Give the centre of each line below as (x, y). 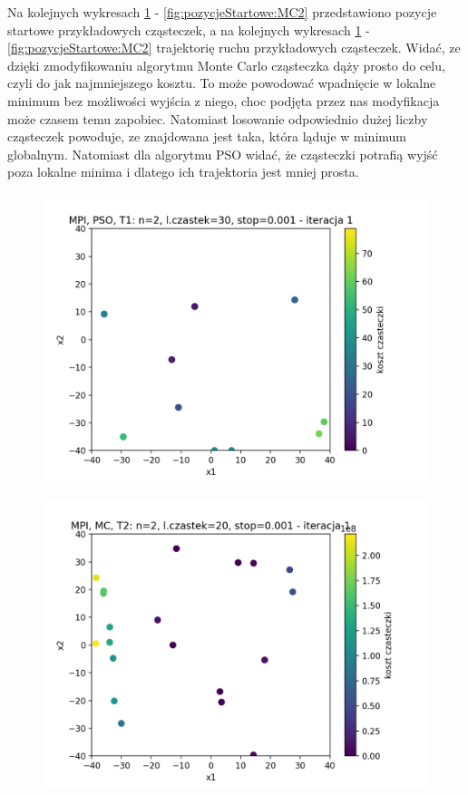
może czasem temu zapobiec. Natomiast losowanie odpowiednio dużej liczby (218, 118)
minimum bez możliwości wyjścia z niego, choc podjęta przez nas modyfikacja (224, 100)
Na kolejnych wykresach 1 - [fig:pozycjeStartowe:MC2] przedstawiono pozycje (222, 12)
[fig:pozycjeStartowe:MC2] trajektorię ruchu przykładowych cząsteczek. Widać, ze (234, 48)
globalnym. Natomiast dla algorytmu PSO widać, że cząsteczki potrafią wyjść (223, 154)
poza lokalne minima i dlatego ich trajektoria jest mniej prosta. (183, 172)
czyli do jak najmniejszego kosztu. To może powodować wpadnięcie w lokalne (222, 83)
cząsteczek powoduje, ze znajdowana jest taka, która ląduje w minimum (207, 136)
